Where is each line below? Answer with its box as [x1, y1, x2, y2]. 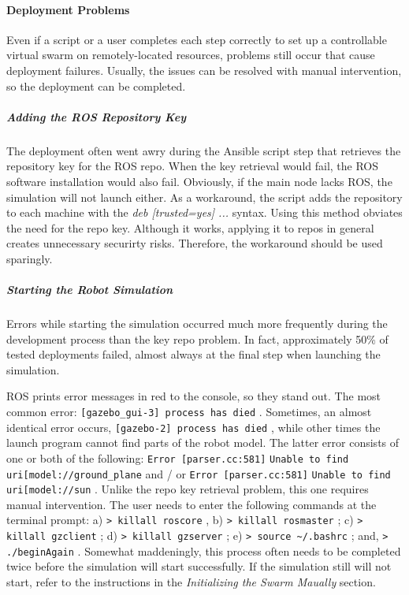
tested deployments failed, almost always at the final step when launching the [6, 346, 381, 363]
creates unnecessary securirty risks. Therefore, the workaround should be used [6, 235, 383, 251]
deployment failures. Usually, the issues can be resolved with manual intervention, [6, 61, 402, 78]
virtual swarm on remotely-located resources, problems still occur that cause [6, 46, 375, 63]
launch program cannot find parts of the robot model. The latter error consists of [6, 434, 400, 451]
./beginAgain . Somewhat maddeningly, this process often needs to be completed [6, 542, 401, 559]
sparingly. [6, 250, 53, 266]
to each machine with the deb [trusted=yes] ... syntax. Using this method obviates [6, 204, 403, 221]
